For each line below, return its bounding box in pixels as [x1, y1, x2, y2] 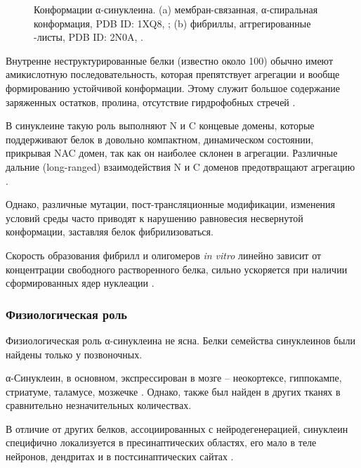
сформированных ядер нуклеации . [6, 275, 155, 290]
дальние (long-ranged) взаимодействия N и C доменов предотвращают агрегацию [6, 159, 355, 174]
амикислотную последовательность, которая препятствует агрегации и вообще [6, 67, 340, 82]
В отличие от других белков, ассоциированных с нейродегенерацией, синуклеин [6, 421, 348, 436]
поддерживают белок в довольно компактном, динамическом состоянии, [6, 131, 314, 146]
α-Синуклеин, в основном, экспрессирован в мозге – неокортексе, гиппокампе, [6, 370, 342, 385]
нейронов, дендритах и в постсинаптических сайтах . [6, 449, 234, 464]
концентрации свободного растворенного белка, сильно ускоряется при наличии [6, 261, 348, 276]
